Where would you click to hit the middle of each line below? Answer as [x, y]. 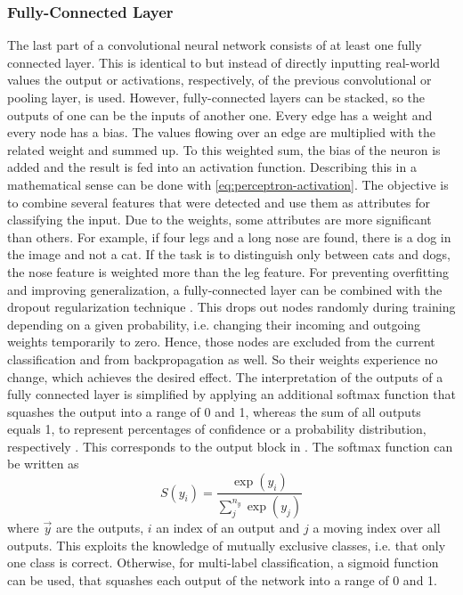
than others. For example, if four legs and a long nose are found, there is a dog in [229, 236]
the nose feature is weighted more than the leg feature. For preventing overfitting [228, 271]
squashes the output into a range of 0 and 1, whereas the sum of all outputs [214, 411]
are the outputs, [100, 527]
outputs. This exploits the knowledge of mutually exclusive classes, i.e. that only [227, 545]
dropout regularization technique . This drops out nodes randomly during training [231, 307]
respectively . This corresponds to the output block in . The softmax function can [230, 446]
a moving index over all [377, 527]
